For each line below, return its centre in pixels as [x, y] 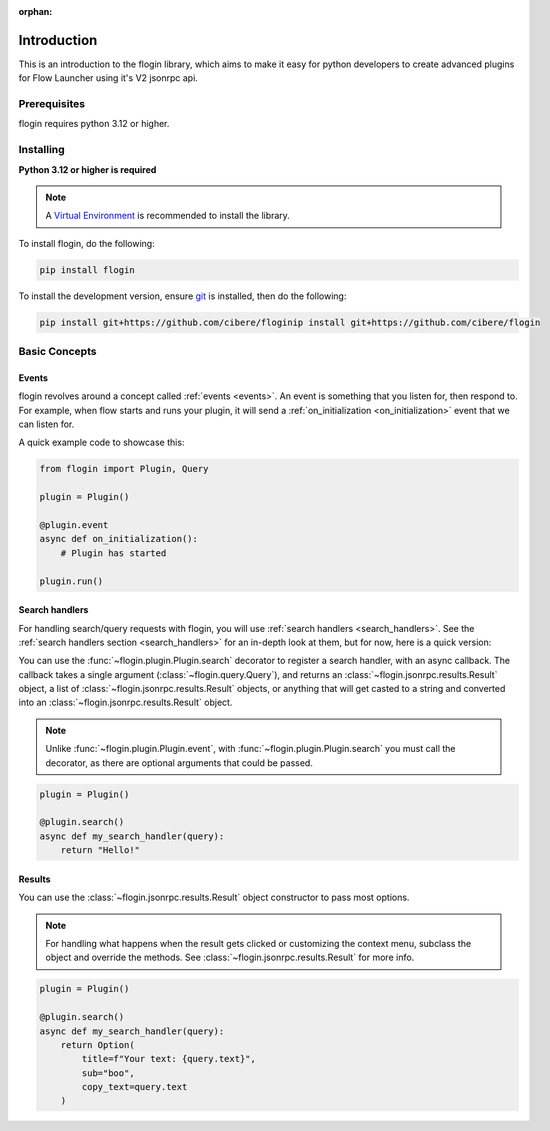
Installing [41, 150]
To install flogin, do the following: [86, 243]
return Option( [97, 1044]
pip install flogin [87, 269]
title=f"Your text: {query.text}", [169, 1059]
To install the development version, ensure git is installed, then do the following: [182, 296]
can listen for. [46, 424]
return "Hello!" [100, 850]
